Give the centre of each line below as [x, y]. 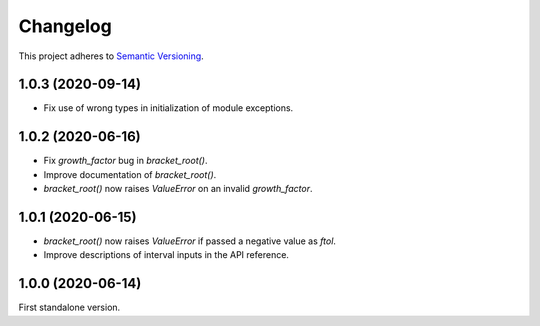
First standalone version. [69, 307]
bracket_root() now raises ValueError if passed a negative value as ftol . [190, 241]
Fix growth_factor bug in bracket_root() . [126, 161]
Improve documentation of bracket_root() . [130, 174]
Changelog [65, 26]
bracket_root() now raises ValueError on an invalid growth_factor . [178, 189]
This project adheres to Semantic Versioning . [111, 56]
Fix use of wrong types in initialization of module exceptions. [168, 108]
